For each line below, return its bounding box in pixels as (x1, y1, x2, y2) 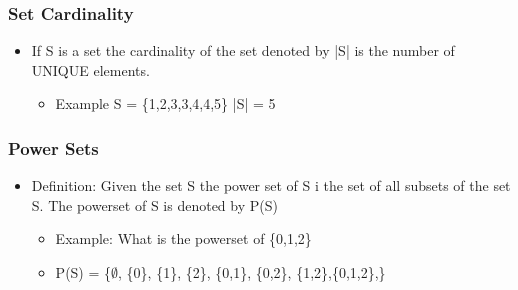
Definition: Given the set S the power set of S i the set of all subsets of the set (31, 175, 511, 196)
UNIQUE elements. (31, 59, 150, 80)
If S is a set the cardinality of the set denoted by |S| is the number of (31, 40, 455, 61)
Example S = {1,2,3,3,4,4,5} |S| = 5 (55, 93, 276, 114)
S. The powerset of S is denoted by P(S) (31, 194, 278, 215)
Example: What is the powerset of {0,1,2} (55, 228, 312, 249)
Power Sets (8, 135, 99, 160)
